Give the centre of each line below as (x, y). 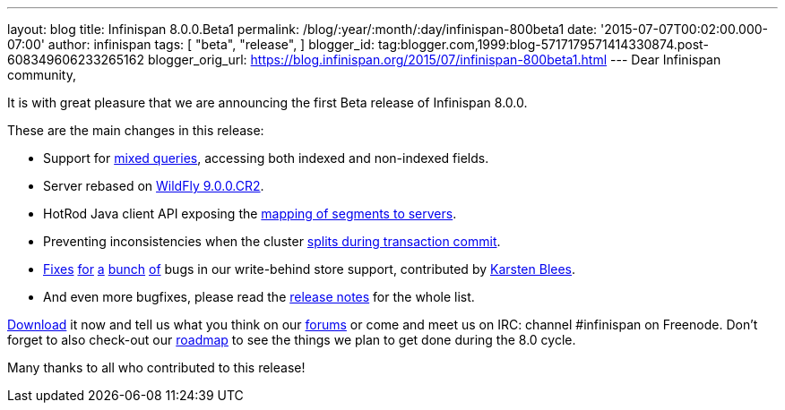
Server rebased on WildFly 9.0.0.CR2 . (154, 186)
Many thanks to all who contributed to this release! (156, 367)
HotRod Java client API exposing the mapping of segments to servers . (250, 214)
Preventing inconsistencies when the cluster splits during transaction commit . (272, 241)
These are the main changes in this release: (136, 130)
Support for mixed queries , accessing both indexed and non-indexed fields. (266, 158)
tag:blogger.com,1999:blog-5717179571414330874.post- (543, 44)
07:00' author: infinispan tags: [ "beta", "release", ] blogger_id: (191, 44)
